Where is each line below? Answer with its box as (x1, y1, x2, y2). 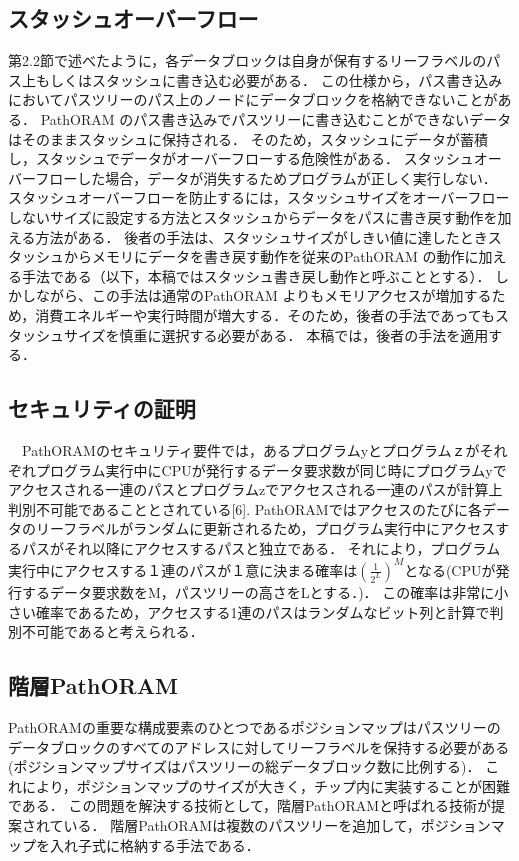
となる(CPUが (404, 559, 496, 580)
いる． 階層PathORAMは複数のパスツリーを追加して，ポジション (63, 814, 491, 835)
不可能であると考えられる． (21, 621, 204, 642)
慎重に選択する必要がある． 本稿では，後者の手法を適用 (119, 324, 489, 345)
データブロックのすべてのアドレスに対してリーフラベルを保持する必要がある (8, 736, 510, 757)
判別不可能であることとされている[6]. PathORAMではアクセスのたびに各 (8, 498, 482, 519)
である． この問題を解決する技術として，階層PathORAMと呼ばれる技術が (8, 795, 492, 816)
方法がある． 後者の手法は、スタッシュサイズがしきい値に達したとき (35, 226, 488, 247)
